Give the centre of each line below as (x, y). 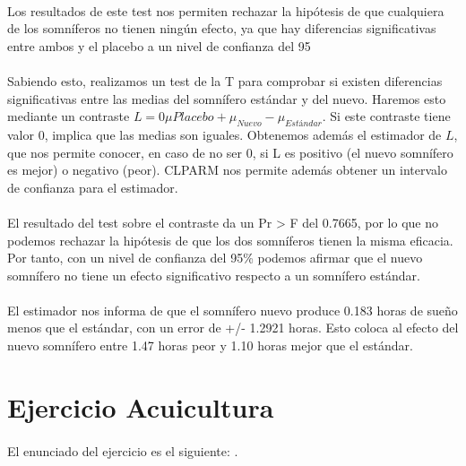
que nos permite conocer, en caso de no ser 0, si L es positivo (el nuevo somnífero (230, 152)
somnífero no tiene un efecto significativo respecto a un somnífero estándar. (214, 275)
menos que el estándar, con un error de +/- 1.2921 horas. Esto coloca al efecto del (233, 328)
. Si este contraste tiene (386, 116)
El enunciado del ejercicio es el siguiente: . (123, 450)
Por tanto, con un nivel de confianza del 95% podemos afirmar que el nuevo (215, 258)
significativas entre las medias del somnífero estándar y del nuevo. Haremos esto (227, 98)
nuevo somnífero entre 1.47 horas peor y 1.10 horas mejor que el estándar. (210, 345)
